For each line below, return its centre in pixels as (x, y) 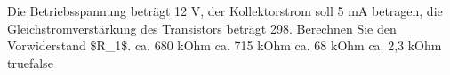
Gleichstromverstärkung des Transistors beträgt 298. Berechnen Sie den (202, 28)
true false (30, 62)
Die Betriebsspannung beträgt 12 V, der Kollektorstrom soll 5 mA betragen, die (225, 11)
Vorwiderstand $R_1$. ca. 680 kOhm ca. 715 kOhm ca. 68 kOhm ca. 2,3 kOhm (225, 45)
